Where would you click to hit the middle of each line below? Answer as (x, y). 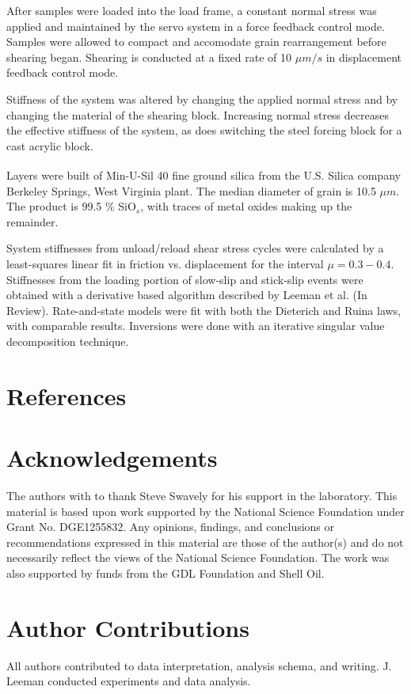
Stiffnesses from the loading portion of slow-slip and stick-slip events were (185, 279)
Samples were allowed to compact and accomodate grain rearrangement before (196, 42)
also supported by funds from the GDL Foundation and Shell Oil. (166, 573)
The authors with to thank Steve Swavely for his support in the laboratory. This (202, 496)
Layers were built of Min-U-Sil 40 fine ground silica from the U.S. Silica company (204, 175)
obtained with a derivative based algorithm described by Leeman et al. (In (187, 295)
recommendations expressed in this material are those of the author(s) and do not (205, 542)
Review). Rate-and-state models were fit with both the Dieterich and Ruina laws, (204, 310)
